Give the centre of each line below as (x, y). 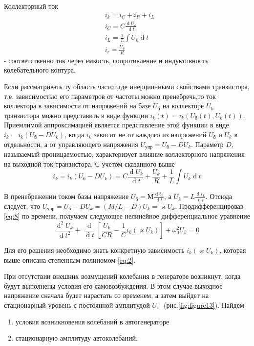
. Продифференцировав (209, 206)
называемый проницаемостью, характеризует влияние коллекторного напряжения (124, 154)
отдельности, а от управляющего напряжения (71, 144)
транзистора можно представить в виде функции (76, 115)
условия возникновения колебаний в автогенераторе (92, 321)
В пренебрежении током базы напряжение (66, 196)
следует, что (22, 206)
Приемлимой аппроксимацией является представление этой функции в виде (116, 125)
